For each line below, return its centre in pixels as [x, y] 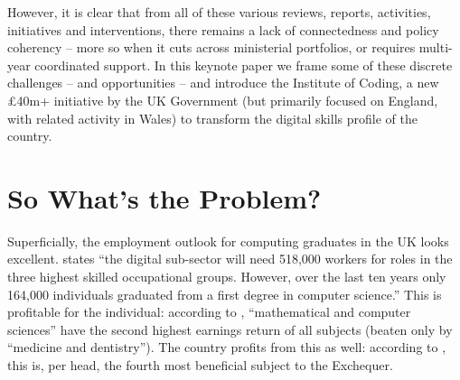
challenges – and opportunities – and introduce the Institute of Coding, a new [223, 83]
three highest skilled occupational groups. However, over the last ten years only [227, 277]
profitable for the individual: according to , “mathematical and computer [209, 312]
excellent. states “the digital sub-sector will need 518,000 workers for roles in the [230, 259]
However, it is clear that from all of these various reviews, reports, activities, [219, 12]
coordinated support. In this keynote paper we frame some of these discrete [244, 65]
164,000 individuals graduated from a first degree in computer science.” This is [225, 294]
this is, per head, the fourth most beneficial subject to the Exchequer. [200, 365]
